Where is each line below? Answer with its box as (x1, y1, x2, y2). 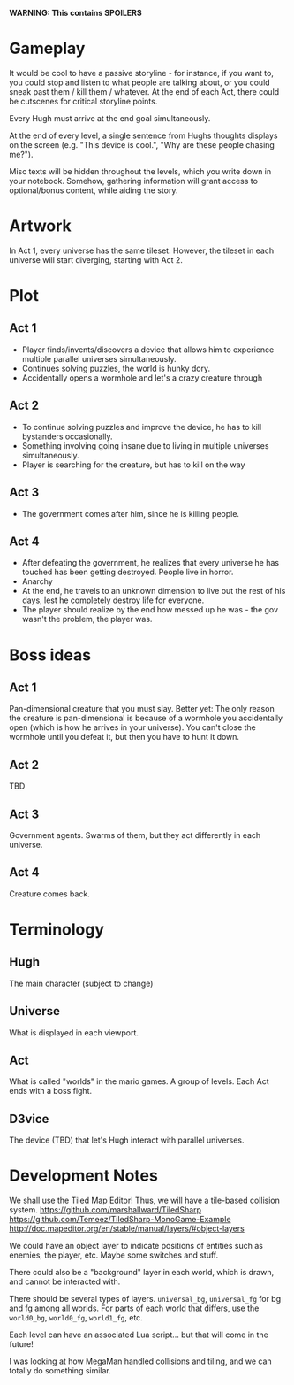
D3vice (9, 1111, 49, 1127)
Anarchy (21, 576, 53, 587)
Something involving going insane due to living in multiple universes (21, 440, 269, 450)
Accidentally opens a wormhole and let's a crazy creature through (21, 372, 263, 383)
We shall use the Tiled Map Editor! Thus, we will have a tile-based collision (9, 1195, 280, 1206)
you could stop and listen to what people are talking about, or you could (9, 77, 271, 88)
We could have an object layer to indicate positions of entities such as (9, 1241, 263, 1251)
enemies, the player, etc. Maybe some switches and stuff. (9, 1250, 219, 1260)
